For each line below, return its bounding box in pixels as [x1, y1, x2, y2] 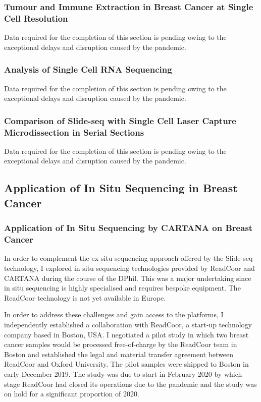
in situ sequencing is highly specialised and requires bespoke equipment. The [4, 282, 241, 293]
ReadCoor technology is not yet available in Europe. [4, 292, 166, 303]
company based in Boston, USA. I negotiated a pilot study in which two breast [4, 329, 249, 339]
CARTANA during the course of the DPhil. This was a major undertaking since [4, 272, 251, 283]
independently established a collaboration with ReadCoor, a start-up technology [4, 319, 252, 329]
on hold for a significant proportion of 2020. [4, 388, 139, 399]
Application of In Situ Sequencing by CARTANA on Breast [4, 221, 253, 234]
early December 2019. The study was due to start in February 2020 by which [4, 368, 242, 379]
